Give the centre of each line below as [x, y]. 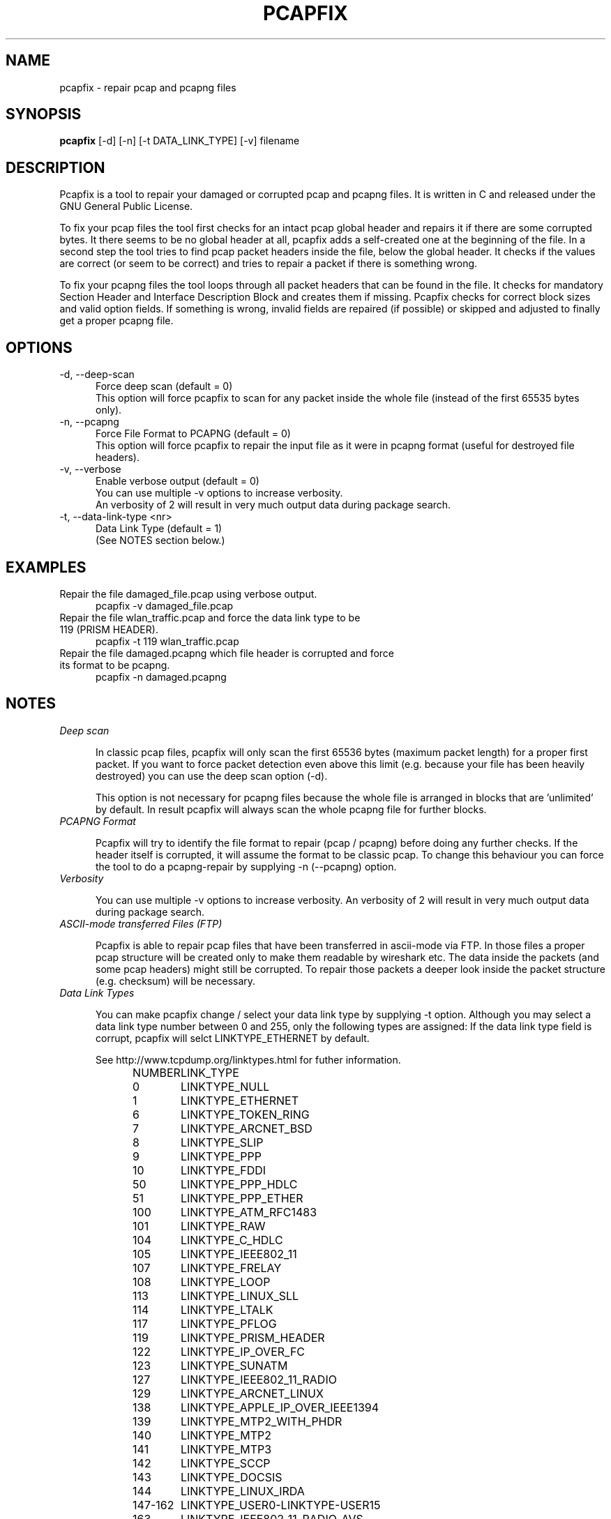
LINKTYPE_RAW [223, 1226]
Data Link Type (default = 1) [159, 529]
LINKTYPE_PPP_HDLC [239, 1184]
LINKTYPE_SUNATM [234, 1365]
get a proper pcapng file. [116, 321]
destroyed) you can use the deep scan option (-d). [212, 776]
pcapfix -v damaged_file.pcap [165, 605]
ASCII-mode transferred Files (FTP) [141, 923]
